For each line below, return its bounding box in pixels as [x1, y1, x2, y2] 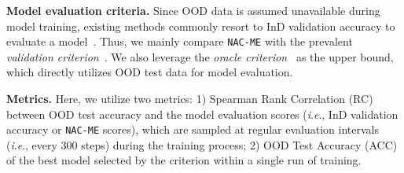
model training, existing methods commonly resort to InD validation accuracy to [6, 17, 395, 34]
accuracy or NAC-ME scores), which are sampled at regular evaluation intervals [6, 121, 379, 138]
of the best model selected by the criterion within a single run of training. [6, 152, 362, 168]
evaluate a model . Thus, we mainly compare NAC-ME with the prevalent [6, 33, 353, 50]
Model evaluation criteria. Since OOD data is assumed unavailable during [6, 2, 380, 18]
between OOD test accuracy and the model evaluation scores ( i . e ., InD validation [6, 105, 398, 122]
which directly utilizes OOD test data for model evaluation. [6, 64, 293, 80]
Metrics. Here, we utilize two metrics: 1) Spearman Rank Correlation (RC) [6, 90, 373, 107]
